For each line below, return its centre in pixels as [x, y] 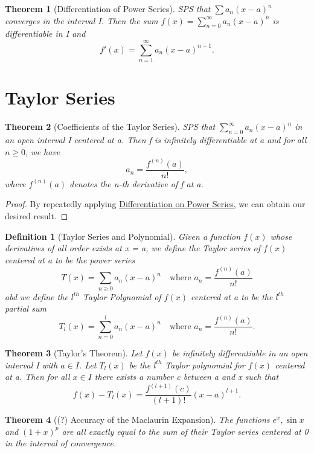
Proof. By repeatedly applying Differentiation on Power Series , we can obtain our [155, 204]
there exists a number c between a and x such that [187, 377]
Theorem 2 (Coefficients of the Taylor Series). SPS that [110, 127]
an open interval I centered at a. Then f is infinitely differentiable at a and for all [156, 140]
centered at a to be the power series [70, 259]
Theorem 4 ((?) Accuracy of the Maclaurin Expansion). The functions [137, 419]
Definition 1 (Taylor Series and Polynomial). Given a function [123, 236]
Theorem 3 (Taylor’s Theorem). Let [74, 352]
